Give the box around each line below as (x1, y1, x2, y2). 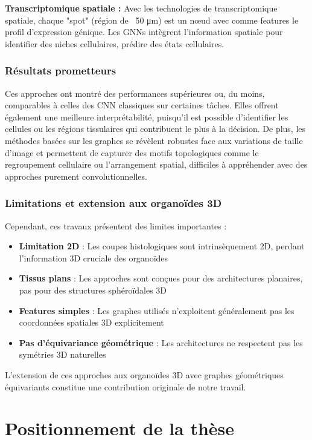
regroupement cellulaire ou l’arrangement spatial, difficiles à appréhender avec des (5, 158, 308, 171)
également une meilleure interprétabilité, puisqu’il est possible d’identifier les (5, 110, 288, 123)
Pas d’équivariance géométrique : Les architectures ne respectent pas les (19, 336, 303, 349)
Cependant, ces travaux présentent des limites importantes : (5, 219, 227, 232)
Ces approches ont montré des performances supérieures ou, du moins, (5, 87, 265, 99)
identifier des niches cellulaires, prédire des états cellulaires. (5, 37, 224, 50)
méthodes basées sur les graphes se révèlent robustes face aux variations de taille (5, 134, 303, 146)
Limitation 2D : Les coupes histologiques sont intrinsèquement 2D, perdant (19, 240, 305, 252)
